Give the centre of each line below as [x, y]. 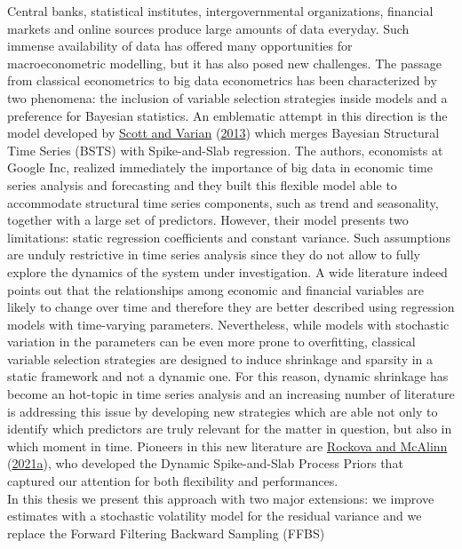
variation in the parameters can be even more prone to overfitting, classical [211, 342]
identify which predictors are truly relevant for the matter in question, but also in [230, 429]
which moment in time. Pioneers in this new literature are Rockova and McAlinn [227, 446]
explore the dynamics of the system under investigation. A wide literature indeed [227, 271]
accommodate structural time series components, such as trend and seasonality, [223, 202]
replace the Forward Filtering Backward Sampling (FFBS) [166, 533]
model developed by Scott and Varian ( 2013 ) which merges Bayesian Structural [223, 133]
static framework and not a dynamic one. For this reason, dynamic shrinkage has [228, 376]
